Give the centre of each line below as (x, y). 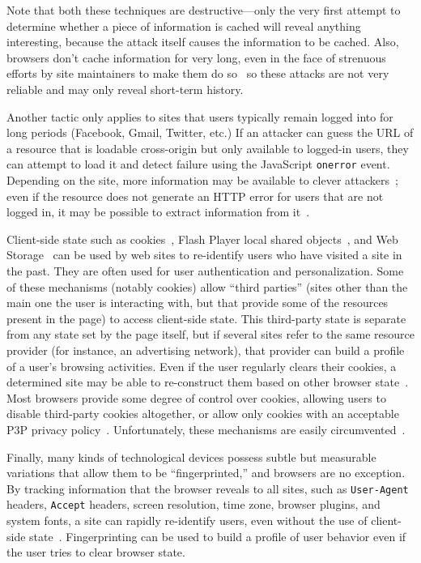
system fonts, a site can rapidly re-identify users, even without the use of (187, 520)
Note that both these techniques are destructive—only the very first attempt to (204, 10)
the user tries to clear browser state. (96, 552)
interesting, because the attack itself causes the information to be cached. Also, (203, 42)
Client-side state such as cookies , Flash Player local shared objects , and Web (202, 239)
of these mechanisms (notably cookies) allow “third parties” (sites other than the (207, 286)
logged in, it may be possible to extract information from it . (158, 212)
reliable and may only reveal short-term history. (125, 89)
